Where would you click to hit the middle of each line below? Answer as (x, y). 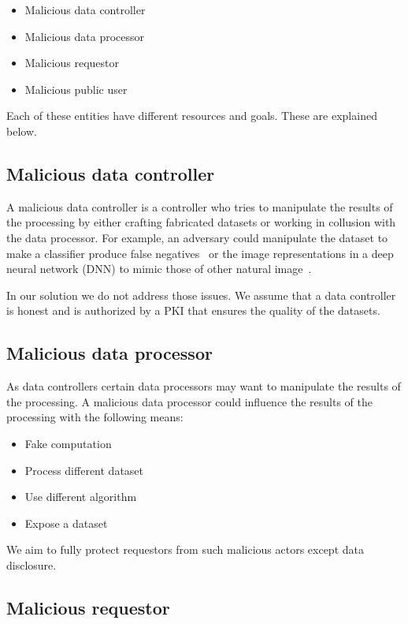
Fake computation (68, 443)
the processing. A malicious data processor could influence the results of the (190, 401)
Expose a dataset (66, 523)
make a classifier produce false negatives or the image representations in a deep (200, 253)
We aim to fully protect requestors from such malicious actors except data (185, 549)
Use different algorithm (81, 497)
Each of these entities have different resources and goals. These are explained (192, 116)
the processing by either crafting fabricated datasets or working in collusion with (201, 222)
